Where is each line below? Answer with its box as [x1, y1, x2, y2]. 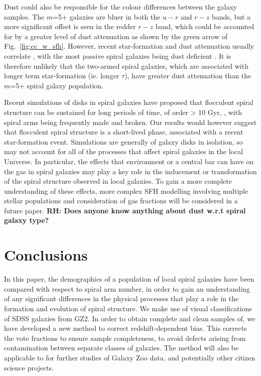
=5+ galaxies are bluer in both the [53, 11, 161, 22]
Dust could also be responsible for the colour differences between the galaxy [4, 2, 237, 12]
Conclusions [4, 244, 88, 265]
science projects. [4, 362, 54, 372]
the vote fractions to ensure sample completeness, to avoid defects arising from [4, 332, 246, 343]
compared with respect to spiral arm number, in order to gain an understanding [4, 283, 250, 294]
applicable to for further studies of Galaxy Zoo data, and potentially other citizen [4, 352, 255, 362]
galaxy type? [4, 215, 49, 225]
